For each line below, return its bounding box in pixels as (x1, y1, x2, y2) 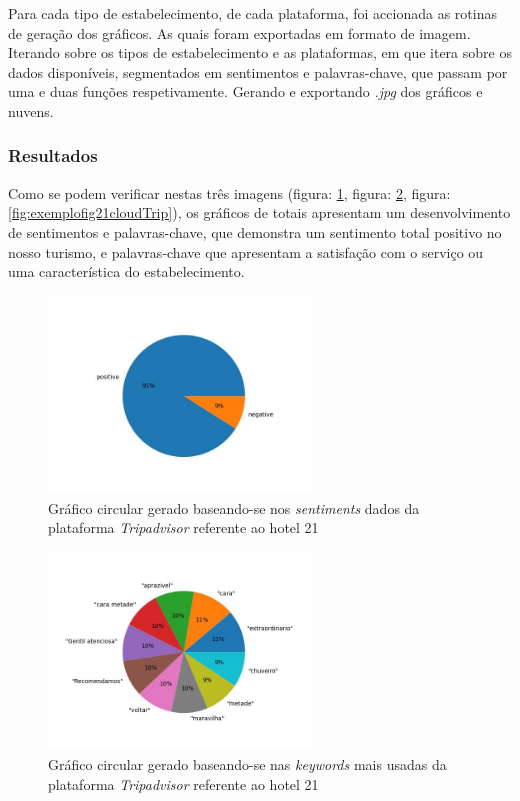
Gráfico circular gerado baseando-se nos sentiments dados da (48, 497, 420, 518)
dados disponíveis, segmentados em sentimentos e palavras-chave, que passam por (8, 61, 508, 82)
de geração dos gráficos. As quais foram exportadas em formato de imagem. (8, 22, 471, 43)
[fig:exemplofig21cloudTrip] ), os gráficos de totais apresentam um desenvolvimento (8, 202, 511, 223)
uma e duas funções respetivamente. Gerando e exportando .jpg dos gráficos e (8, 81, 483, 102)
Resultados (8, 143, 98, 168)
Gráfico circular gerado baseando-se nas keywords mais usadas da (48, 753, 447, 774)
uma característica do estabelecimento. (8, 261, 245, 282)
